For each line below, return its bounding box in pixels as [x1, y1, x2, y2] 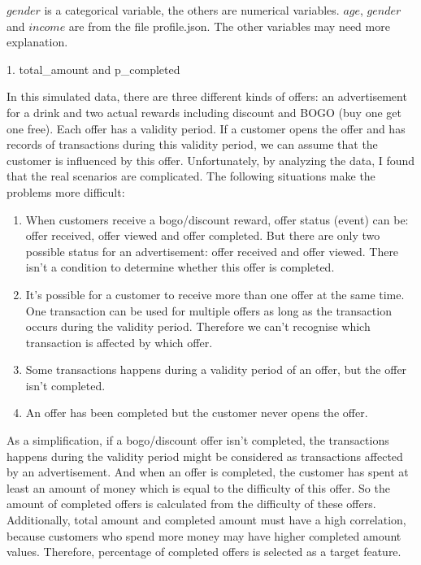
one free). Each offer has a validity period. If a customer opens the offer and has [7, 120, 406, 137]
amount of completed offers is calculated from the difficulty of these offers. [7, 495, 376, 512]
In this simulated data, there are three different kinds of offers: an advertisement [7, 88, 407, 105]
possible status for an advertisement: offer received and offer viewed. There [25, 242, 399, 259]
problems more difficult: [7, 183, 125, 200]
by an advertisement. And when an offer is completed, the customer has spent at [7, 463, 409, 480]
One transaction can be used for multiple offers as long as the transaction [25, 302, 392, 319]
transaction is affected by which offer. [25, 333, 213, 350]
